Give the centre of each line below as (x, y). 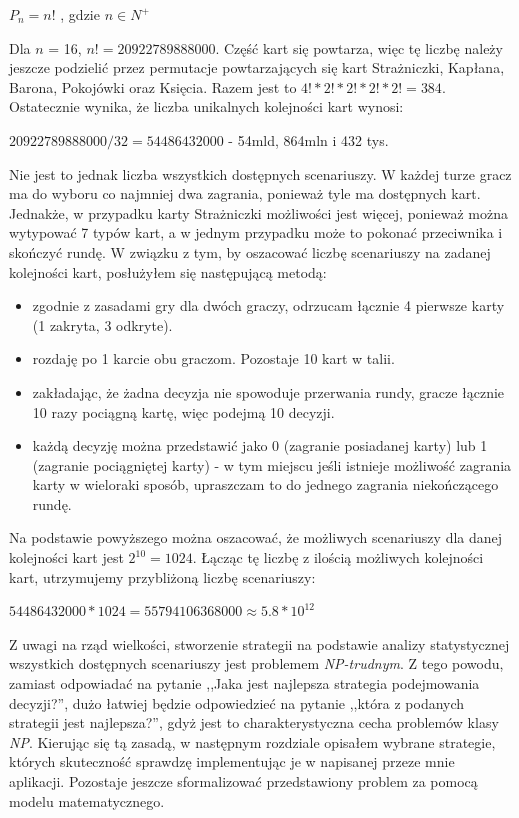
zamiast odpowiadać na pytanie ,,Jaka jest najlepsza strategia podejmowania (244, 683)
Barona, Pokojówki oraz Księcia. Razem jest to (153, 86)
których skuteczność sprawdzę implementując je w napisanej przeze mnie (232, 761)
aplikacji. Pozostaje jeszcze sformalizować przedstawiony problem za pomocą (243, 781)
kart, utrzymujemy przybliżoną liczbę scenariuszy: (162, 576)
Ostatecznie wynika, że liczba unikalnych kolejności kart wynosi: (206, 106)
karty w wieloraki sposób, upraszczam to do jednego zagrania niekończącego (265, 484)
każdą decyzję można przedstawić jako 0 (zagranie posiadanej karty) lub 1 (260, 445)
